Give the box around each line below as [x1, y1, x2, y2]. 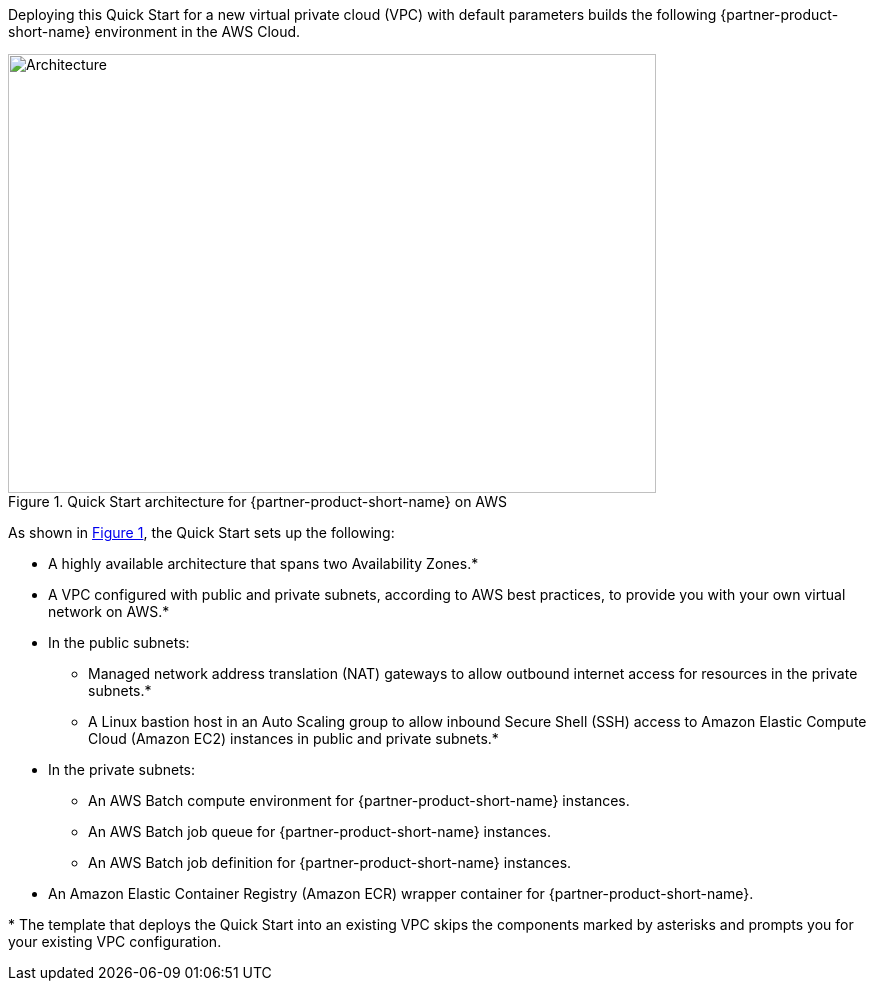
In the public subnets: [48, 634, 190, 651]
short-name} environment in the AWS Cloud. [8, 23, 301, 40]
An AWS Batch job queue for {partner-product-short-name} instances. [88, 823, 552, 840]
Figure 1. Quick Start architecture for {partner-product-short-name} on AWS [8, 493, 508, 510]
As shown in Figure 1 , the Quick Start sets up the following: [8, 524, 395, 541]
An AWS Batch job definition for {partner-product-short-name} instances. [88, 854, 572, 871]
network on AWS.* [48, 603, 170, 620]
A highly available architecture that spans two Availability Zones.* [48, 555, 479, 572]
